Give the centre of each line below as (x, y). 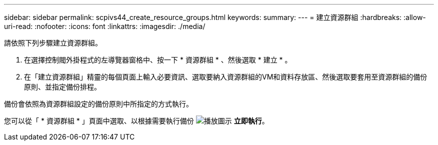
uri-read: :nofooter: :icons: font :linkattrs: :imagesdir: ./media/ (105, 26)
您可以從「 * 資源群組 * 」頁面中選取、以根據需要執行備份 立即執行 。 (136, 121)
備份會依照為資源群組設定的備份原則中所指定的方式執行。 (98, 104)
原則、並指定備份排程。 (62, 87)
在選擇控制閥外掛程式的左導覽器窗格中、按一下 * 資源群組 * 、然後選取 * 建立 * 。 (158, 60)
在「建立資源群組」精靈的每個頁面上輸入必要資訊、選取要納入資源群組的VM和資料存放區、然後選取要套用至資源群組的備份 (226, 77)
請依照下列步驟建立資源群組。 (53, 43)
